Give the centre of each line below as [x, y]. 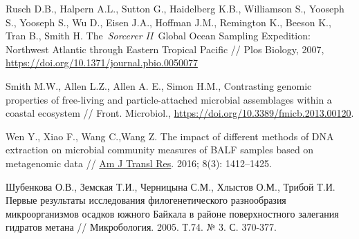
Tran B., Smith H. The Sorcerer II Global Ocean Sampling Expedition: [158, 36]
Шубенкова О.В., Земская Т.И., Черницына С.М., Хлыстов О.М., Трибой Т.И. [171, 186]
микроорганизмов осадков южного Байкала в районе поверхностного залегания [172, 213]
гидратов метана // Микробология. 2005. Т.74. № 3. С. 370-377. [141, 227]
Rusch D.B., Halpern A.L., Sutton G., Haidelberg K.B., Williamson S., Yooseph [175, 8]
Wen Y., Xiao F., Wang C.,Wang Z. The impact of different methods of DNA [170, 136]
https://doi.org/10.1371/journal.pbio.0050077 [102, 63]
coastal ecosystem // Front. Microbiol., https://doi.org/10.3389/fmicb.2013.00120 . [180, 113]
